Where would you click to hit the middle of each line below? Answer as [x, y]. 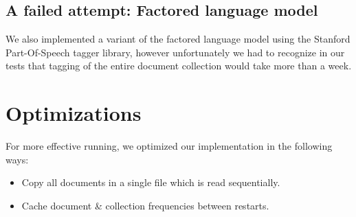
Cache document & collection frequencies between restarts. [145, 205]
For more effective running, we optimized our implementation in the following [169, 146]
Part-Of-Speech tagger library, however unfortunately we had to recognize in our [175, 52]
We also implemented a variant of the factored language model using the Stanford [178, 39]
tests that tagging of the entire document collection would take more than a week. [179, 66]
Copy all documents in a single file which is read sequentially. [151, 182]
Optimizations [74, 113]
